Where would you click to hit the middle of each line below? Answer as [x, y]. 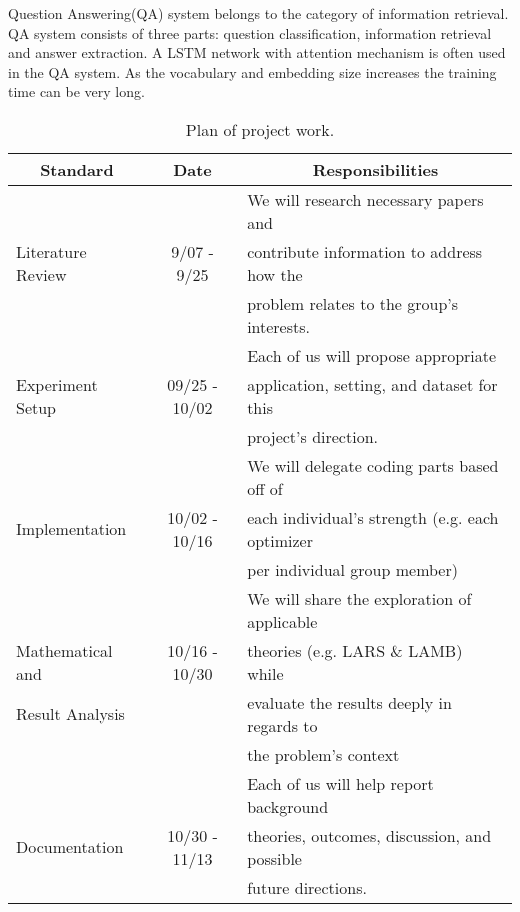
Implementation [71, 529]
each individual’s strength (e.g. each [373, 517]
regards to [282, 725]
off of [265, 488]
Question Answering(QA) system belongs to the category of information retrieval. [258, 13]
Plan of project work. [260, 129]
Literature [51, 251]
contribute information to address [365, 251]
